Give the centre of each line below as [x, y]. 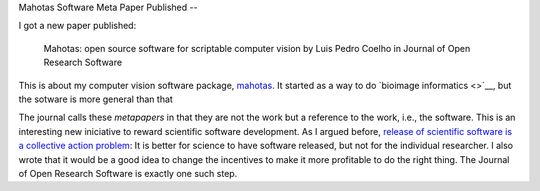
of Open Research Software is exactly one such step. [128, 173]
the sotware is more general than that [96, 99]
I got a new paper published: [77, 26]
